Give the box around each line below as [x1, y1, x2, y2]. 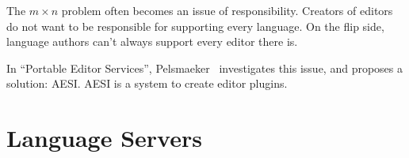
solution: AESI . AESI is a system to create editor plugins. [6, 75, 288, 92]
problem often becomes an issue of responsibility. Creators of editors [61, 2, 393, 18]
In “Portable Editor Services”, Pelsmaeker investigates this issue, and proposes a [6, 59, 403, 76]
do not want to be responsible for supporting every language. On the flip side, [6, 17, 384, 34]
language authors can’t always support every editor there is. [6, 33, 298, 50]
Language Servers [6, 122, 202, 154]
